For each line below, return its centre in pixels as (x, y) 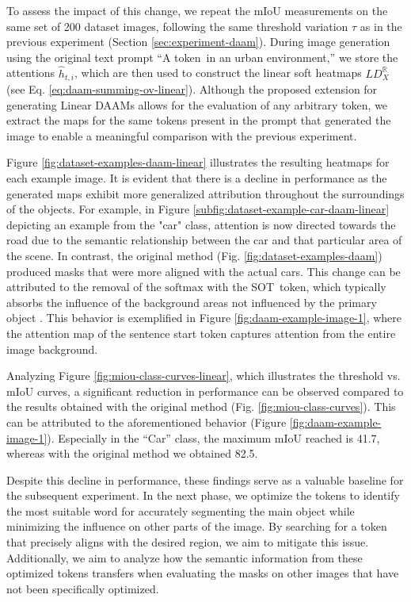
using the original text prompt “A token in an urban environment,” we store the (202, 57)
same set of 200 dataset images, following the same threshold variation (177, 26)
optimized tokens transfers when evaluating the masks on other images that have (203, 573)
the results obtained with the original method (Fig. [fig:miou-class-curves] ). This (201, 406)
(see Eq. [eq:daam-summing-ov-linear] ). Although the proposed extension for (192, 89)
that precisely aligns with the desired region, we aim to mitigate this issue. (188, 542)
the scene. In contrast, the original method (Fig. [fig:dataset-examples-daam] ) (194, 255)
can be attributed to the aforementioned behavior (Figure (147, 422)
